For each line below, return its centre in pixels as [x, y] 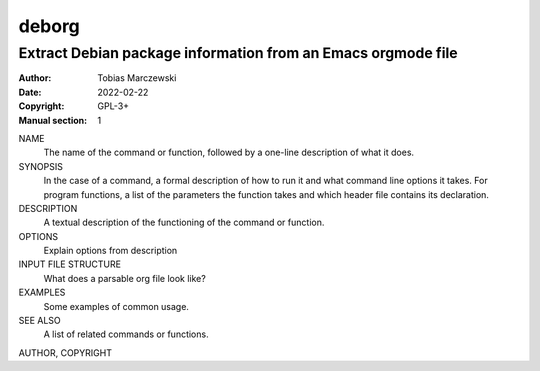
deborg [49, 26]
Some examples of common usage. [116, 306]
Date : [30, 92]
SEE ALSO [40, 321]
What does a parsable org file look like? [125, 278]
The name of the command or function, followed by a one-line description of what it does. [229, 152]
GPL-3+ [113, 106]
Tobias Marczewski [137, 78]
